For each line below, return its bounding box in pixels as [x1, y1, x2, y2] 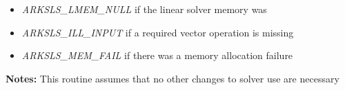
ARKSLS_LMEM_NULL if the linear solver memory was [21, 2, 267, 16]
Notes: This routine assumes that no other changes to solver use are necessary [6, 71, 339, 85]
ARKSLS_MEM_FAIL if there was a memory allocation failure [21, 48, 293, 63]
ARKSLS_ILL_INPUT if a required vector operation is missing [21, 25, 294, 39]
